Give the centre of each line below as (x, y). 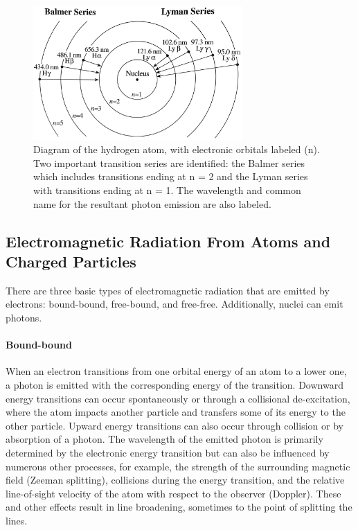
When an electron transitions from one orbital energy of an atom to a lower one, (176, 371)
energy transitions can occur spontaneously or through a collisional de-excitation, (178, 398)
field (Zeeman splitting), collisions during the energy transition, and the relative (175, 480)
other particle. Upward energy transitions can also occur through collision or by (174, 425)
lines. (17, 520)
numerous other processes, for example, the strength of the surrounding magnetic (178, 466)
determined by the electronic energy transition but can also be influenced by (168, 452)
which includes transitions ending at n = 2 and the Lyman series (171, 176)
